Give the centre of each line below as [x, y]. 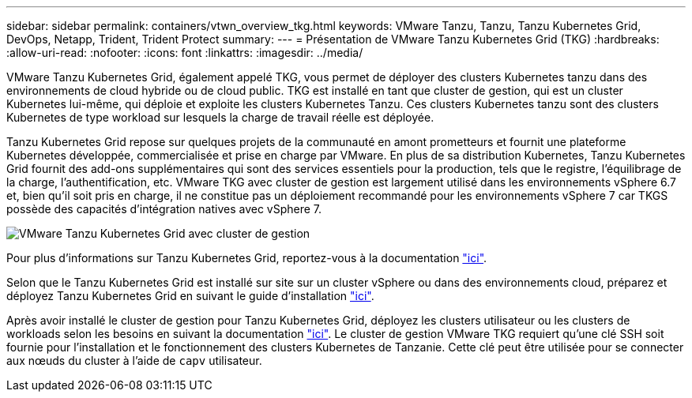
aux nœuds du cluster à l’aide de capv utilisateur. [134, 360]
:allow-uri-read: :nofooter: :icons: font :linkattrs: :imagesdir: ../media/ [185, 53]
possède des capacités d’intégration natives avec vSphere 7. [164, 209]
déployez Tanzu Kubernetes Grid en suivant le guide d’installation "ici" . [190, 296]
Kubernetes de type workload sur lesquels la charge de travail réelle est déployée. [220, 117]
